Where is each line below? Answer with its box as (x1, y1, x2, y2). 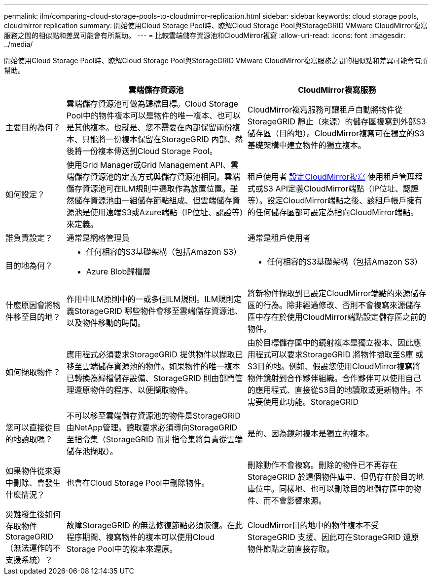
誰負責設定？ (5, 233, 53, 243)
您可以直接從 (5, 423, 53, 432)
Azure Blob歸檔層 (86, 267, 151, 276)
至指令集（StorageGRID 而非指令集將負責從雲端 (66, 434, 243, 444)
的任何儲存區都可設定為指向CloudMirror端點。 (247, 207, 419, 217)
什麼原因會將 (5, 300, 53, 310)
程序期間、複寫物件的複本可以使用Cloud (66, 532, 215, 542)
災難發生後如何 (5, 509, 61, 519)
